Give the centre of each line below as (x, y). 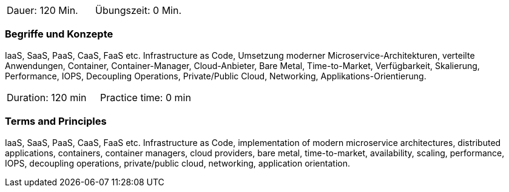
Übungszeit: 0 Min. (139, 10)
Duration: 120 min (47, 97)
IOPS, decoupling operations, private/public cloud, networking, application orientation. (177, 163)
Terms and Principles (56, 121)
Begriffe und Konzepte (59, 34)
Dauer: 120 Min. (42, 10)
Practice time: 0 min (145, 97)
